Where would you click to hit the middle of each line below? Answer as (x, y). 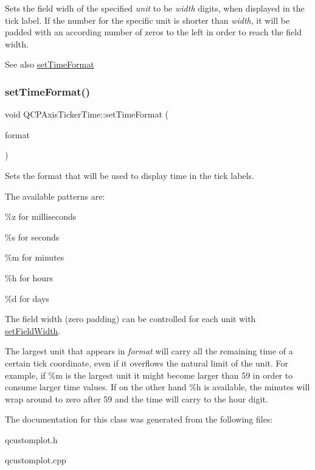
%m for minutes (35, 257)
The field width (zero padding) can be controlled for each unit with (130, 319)
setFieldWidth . (33, 330)
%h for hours (29, 277)
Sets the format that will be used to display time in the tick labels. (130, 175)
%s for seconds (32, 237)
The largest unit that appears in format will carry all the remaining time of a (149, 351)
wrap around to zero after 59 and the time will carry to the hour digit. (137, 398)
